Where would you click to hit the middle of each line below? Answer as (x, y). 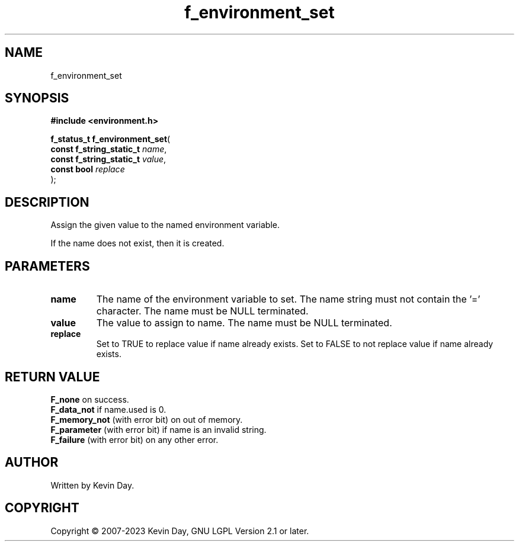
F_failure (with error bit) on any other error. (134, 439)
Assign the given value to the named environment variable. (165, 225)
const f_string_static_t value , (108, 159)
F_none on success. (90, 399)
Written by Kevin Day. (92, 485)
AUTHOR (32, 463)
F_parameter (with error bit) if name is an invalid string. (158, 429)
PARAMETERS (47, 266)
